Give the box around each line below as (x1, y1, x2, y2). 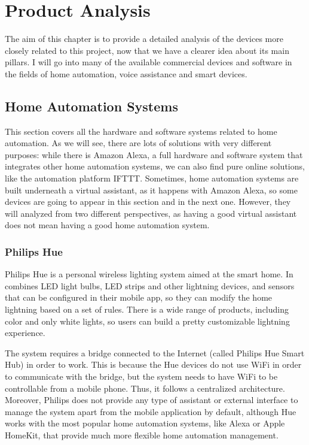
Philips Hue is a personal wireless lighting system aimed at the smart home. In (5, 268, 293, 280)
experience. (5, 326, 45, 339)
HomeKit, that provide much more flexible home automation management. (5, 428, 279, 441)
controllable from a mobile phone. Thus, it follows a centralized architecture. (5, 382, 285, 394)
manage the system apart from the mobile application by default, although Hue (5, 405, 296, 417)
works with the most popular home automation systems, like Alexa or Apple (5, 417, 285, 429)
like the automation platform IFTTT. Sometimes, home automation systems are (5, 172, 299, 184)
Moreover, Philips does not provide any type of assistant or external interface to (5, 393, 298, 406)
